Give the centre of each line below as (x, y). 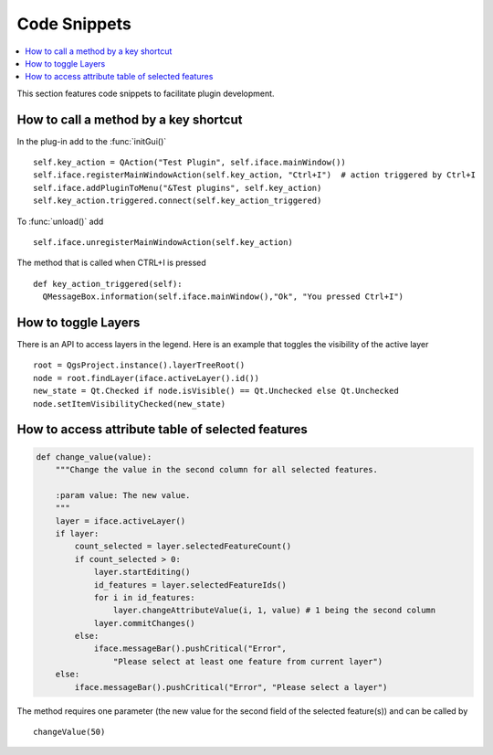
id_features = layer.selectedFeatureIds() (190, 585)
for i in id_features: (144, 597)
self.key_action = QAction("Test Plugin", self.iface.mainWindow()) (189, 163)
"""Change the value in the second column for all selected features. (217, 469)
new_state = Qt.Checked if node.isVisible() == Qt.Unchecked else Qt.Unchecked (216, 391)
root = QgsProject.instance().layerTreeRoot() (139, 365)
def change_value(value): (94, 457)
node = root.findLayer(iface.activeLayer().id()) (147, 378)
